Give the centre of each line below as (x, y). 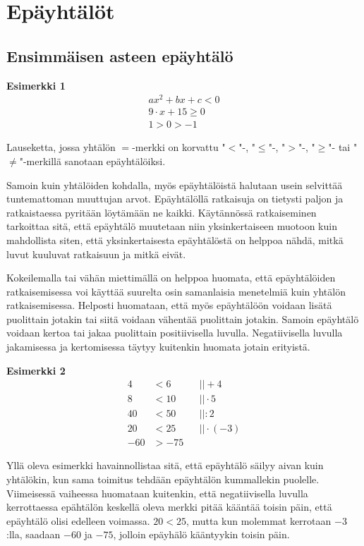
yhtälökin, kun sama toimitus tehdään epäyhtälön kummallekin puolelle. (163, 479)
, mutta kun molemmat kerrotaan (259, 520)
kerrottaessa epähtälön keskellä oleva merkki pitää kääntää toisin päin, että (169, 507)
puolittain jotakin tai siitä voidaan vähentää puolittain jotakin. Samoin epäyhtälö (183, 318)
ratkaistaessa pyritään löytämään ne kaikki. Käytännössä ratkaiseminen (162, 212)
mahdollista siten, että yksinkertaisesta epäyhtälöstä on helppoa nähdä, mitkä (175, 239)
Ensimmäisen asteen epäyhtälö (120, 55)
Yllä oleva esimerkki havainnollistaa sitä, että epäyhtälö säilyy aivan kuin (165, 465)
